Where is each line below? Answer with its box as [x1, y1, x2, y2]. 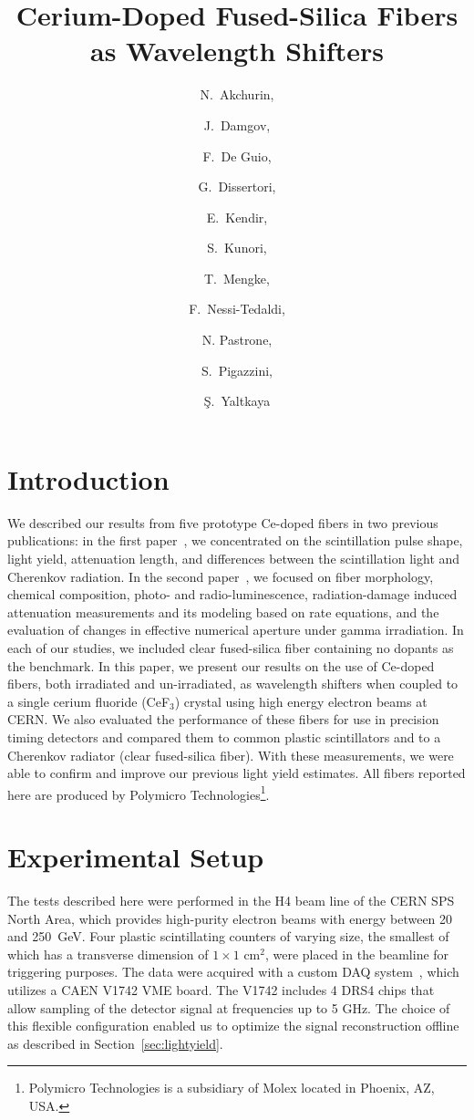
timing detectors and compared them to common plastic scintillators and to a [7, 727, 441, 746]
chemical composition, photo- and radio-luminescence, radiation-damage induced [7, 585, 458, 604]
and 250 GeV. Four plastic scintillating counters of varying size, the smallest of [7, 927, 449, 946]
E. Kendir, [206, 207, 268, 226]
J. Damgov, [203, 115, 271, 134]
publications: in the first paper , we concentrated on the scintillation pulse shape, [7, 531, 463, 550]
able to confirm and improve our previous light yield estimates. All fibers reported [7, 763, 466, 783]
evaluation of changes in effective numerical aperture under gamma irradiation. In [7, 620, 464, 639]
